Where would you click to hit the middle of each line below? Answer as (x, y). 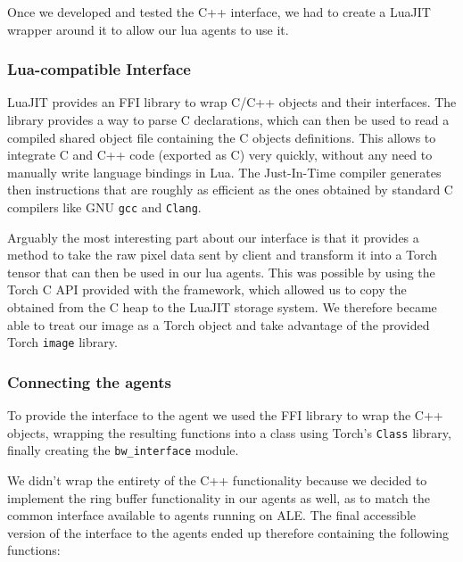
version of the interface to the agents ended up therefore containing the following (228, 532)
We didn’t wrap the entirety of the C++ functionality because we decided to (217, 479)
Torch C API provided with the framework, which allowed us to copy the (207, 289)
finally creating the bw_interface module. (123, 450)
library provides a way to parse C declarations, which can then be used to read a (228, 120)
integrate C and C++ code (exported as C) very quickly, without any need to (220, 155)
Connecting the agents (90, 381)
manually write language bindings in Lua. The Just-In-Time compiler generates (224, 172)
